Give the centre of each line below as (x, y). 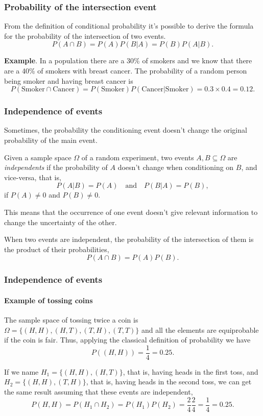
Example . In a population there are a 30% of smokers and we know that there (128, 60)
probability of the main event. (51, 140)
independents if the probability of (56, 167)
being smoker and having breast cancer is (69, 80)
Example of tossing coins (49, 300)
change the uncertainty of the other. (61, 222)
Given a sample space (38, 157)
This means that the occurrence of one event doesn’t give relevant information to (131, 212)
